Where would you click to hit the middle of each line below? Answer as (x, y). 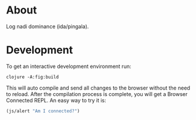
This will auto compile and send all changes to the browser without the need (98, 88)
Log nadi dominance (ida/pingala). (48, 26)
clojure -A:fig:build (33, 77)
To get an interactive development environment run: (69, 66)
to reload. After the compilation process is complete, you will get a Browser (97, 94)
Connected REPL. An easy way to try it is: (56, 100)
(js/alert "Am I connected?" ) (43, 111)
